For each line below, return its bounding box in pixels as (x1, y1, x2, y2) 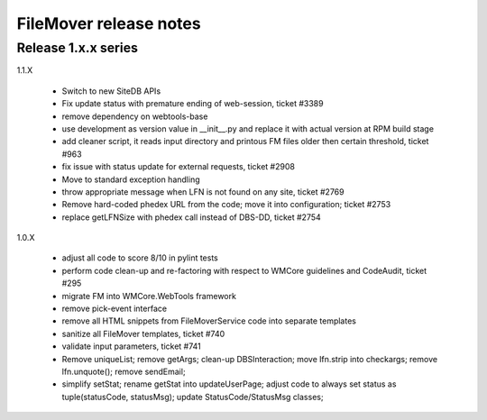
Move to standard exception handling (61, 174, 200, 185)
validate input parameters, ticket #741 (61, 341, 202, 352)
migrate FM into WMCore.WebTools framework (61, 290, 236, 301)
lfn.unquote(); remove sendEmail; (61, 366, 186, 377)
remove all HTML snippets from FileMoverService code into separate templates (61, 315, 356, 326)
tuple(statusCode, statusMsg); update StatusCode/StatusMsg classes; (61, 391, 324, 402)
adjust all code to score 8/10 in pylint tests (61, 252, 218, 263)
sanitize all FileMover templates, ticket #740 (61, 328, 225, 339)
